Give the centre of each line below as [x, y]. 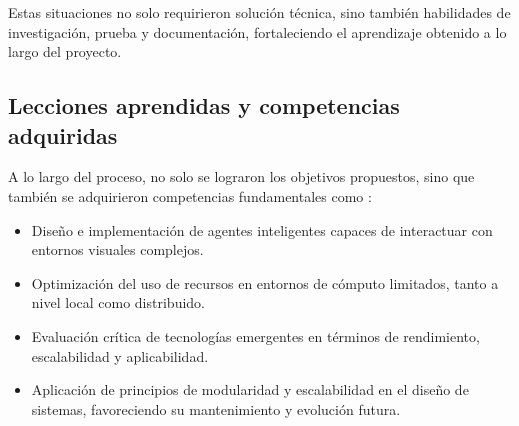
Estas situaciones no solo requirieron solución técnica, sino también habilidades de [259, 12]
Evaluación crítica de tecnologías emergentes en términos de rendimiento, [255, 335]
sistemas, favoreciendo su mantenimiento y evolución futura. [216, 408]
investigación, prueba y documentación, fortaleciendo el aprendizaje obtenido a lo [257, 31]
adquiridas [63, 134]
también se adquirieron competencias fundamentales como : [190, 195]
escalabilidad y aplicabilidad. [120, 355]
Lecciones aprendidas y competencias [204, 105]
